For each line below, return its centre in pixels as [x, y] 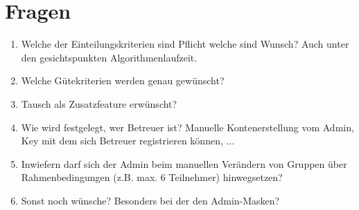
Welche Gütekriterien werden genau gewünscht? [123, 80]
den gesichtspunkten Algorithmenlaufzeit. [109, 57]
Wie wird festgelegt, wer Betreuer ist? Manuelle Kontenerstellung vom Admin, [187, 127]
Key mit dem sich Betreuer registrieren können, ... [128, 141]
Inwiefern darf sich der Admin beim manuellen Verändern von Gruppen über [184, 163]
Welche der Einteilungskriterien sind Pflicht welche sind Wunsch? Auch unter [185, 44]
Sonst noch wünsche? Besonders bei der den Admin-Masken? [150, 200]
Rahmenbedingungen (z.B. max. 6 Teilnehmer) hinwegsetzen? [152, 177]
